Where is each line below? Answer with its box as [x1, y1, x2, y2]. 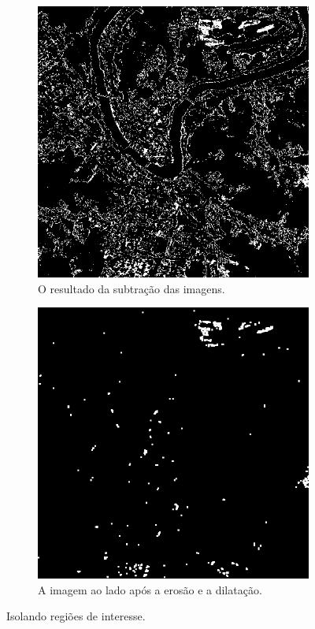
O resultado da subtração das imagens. [38, 280, 225, 296]
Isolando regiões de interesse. [6, 608, 146, 624]
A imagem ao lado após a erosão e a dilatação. [38, 581, 262, 597]
